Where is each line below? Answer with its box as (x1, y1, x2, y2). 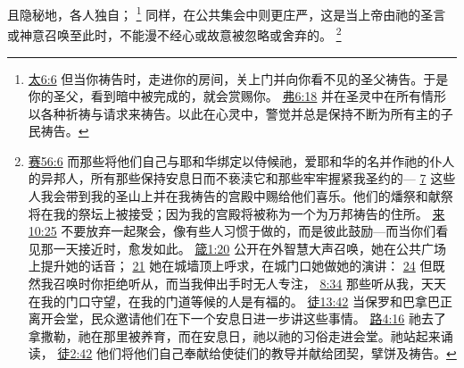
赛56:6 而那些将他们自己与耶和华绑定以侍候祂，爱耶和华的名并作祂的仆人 (28, 151, 455, 170)
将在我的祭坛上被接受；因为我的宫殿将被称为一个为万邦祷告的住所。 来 (28, 204, 445, 222)
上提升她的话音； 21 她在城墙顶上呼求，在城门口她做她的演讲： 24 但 (28, 256, 433, 275)
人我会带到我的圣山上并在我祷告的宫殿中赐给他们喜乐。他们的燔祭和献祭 (28, 187, 453, 205)
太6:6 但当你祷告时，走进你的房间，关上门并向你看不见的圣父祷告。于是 (28, 69, 449, 88)
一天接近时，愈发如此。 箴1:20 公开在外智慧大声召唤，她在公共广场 (53, 238, 447, 257)
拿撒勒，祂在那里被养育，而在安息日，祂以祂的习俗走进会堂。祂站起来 (28, 326, 441, 345)
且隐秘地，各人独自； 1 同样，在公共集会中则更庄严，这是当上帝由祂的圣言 (7, 3, 446, 23)
